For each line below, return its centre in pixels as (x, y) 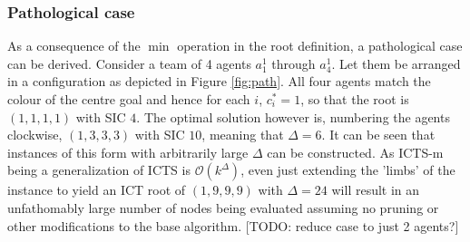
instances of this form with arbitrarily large (128, 152)
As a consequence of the (74, 46)
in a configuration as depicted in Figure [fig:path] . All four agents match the (219, 81)
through (294, 63)
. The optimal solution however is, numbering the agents (293, 116)
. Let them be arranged (396, 63)
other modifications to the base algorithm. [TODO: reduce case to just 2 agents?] (233, 225)
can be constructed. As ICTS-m (355, 152)
